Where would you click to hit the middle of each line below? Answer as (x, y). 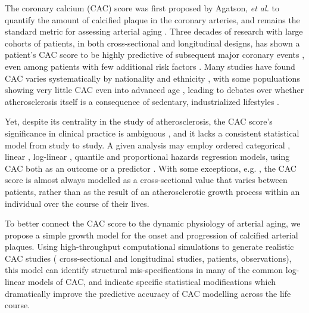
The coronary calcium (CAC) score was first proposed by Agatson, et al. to (142, 8)
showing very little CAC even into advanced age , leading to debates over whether (154, 90)
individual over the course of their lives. (77, 203)
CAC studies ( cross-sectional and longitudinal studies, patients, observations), (148, 258)
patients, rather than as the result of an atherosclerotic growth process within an (152, 191)
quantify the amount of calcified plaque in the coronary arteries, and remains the (152, 19)
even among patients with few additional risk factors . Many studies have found (150, 66)
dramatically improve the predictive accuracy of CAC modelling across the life (148, 293)
